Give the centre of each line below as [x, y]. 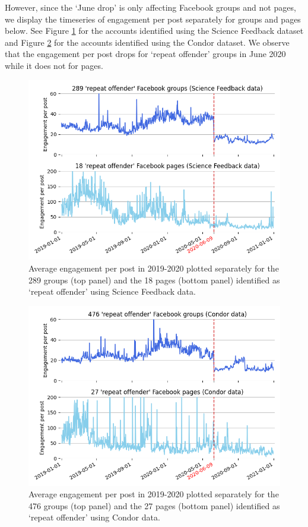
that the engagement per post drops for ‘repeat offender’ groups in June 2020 [145, 54]
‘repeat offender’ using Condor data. [94, 517]
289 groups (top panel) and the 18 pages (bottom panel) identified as [154, 280]
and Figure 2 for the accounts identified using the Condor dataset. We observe [147, 42]
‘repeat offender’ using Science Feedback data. [112, 291]
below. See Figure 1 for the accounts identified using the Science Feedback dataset [154, 31]
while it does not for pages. [54, 65]
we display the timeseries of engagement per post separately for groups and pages [153, 19]
